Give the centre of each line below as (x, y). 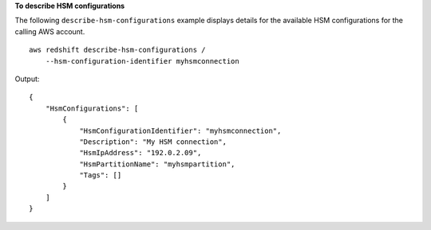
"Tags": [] (101, 175)
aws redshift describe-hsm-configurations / (118, 50)
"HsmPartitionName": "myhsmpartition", (157, 164)
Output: (27, 79)
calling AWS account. (50, 31)
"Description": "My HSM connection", (153, 142)
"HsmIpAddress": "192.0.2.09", (140, 153)
